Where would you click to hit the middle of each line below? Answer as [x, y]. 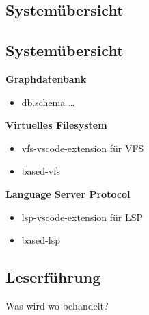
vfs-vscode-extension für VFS [83, 148]
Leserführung [53, 277]
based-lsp [41, 240]
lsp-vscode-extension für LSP [82, 217]
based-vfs [41, 171]
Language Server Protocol [68, 193]
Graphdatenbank [46, 78]
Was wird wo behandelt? [57, 305]
